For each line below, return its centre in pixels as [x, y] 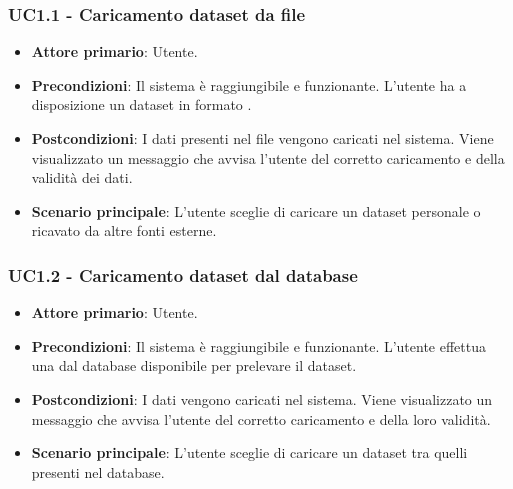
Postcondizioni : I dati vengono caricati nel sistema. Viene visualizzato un [262, 398]
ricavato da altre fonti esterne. [124, 230]
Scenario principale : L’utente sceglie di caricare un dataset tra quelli [249, 452]
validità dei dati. [82, 177]
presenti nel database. [98, 471]
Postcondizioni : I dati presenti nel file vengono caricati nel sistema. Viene [262, 138]
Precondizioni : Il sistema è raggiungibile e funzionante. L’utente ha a [249, 84]
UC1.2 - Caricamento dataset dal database [183, 274]
